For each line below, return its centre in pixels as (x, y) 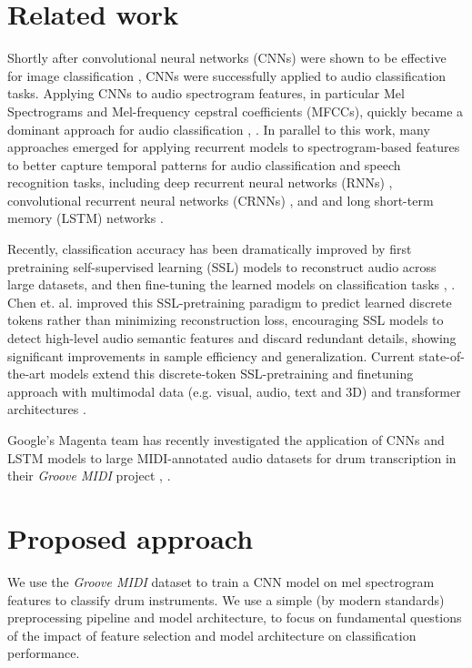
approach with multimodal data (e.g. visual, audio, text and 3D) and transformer (234, 391)
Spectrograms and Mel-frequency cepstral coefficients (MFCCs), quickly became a (236, 111)
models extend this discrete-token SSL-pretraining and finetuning (231, 374)
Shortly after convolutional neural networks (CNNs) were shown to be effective (227, 58)
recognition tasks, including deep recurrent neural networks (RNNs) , (200, 182)
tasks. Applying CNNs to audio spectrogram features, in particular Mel (206, 93)
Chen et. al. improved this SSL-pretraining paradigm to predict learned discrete (230, 302)
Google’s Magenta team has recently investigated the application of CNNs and (226, 440)
